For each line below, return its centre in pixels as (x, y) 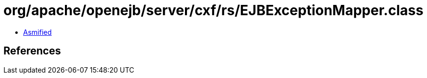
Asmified (38, 32)
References (32, 51)
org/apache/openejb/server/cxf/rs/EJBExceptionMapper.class (213, 10)
